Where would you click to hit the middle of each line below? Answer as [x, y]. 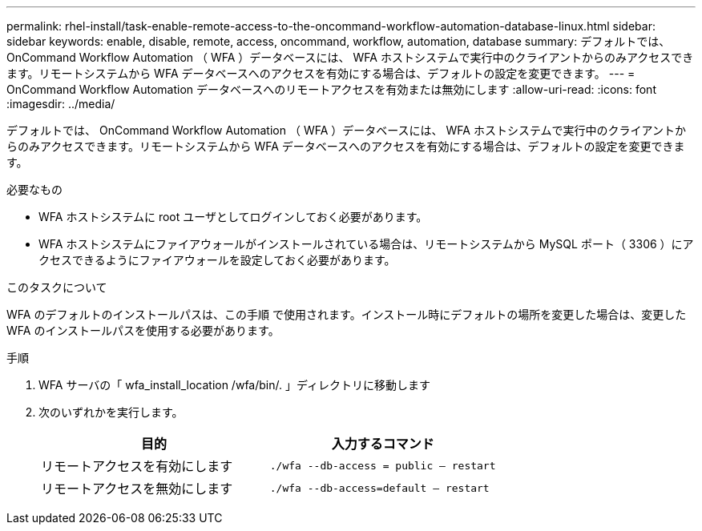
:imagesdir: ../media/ [61, 104]
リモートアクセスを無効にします [137, 489]
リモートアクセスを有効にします [137, 466]
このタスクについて [57, 287]
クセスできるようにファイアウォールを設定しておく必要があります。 [217, 260]
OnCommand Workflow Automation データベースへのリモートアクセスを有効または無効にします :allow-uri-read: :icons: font [331, 89]
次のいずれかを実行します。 [111, 412]
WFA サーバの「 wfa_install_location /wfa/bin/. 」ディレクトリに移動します [234, 385]
